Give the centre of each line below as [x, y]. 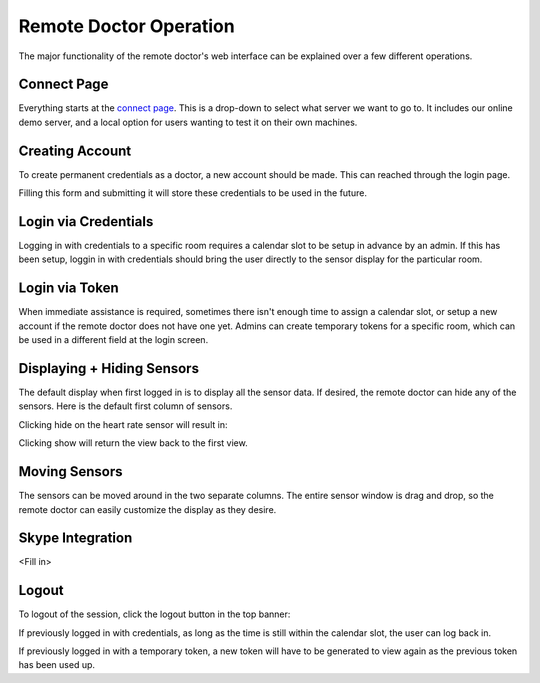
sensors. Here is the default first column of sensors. [125, 406]
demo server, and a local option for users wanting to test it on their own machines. [188, 122]
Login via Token [68, 288]
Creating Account [75, 150]
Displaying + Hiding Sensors [109, 368]
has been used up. [56, 665]
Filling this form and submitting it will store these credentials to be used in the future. [192, 193]
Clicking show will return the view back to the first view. [133, 443]
